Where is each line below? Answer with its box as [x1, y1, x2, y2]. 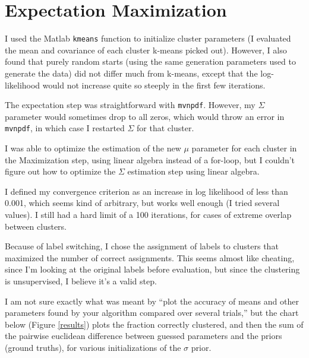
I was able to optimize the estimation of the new [5, 142, 181, 154]
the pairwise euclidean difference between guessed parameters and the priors [5, 330, 282, 342]
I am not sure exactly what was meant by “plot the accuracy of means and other [5, 294, 299, 307]
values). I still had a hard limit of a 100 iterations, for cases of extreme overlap [5, 208, 292, 221]
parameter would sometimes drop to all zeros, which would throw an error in [5, 110, 285, 122]
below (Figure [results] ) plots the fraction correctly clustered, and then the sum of [5, 318, 304, 330]
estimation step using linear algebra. [127, 165, 260, 178]
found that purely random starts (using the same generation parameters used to [5, 55, 296, 68]
